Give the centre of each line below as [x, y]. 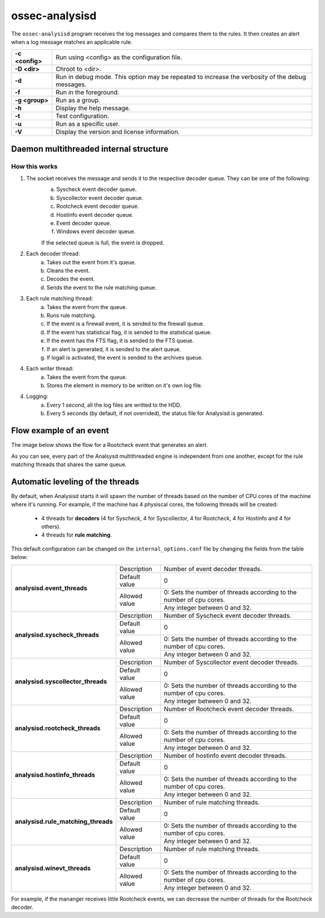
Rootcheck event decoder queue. [98, 206]
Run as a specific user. [88, 124]
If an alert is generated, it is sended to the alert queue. [114, 349]
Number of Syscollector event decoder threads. [231, 662]
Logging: [37, 396]
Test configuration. [82, 116]
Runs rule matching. [71, 315]
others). [51, 526]
